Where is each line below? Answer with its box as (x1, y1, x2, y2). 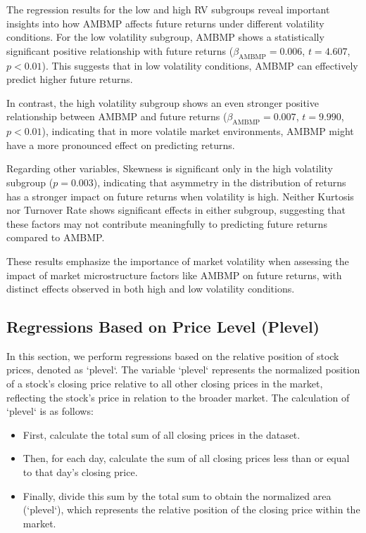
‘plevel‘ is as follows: (6, 404, 94, 418)
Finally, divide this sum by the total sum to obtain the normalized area (23, 488, 332, 503)
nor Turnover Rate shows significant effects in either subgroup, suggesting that (6, 203, 346, 217)
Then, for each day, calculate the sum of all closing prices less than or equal (23, 451, 350, 465)
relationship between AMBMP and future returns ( (6, 109, 227, 124)
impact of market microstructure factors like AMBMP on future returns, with (6, 267, 342, 282)
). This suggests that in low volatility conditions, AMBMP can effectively (42, 58, 358, 72)
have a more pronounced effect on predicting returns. (6, 137, 235, 152)
